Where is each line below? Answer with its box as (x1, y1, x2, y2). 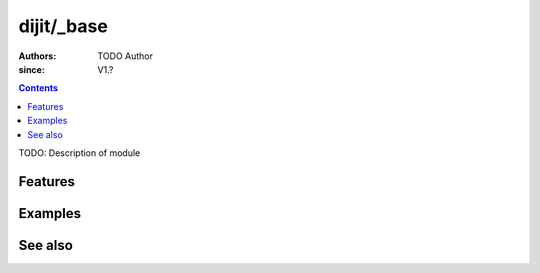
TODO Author (97, 50, 154, 62)
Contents (18, 82, 59, 94)
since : (18, 63, 45, 75)
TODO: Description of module (18, 146, 141, 159)
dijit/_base (18, 15, 109, 37)
